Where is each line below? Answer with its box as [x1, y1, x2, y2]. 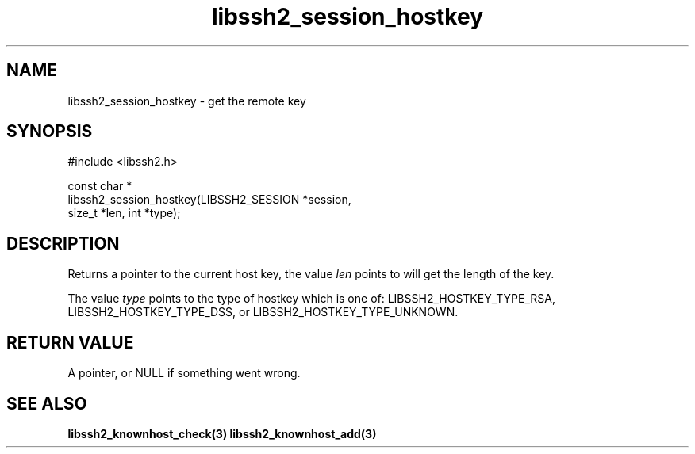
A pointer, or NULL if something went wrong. [67, 366, 301, 380]
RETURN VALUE [6, 332, 134, 353]
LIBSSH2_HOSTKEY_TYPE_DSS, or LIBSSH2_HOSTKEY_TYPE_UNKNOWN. [67, 305, 459, 319]
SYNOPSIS [6, 121, 93, 142]
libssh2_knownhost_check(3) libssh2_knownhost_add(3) [67, 426, 377, 441]
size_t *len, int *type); [67, 206, 181, 220]
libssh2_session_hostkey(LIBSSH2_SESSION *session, [67, 193, 351, 207]
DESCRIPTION [6, 233, 120, 254]
